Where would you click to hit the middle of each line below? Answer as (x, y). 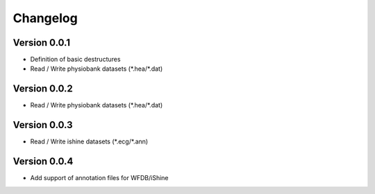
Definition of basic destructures (75, 60)
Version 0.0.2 (43, 89)
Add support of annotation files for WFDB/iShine (100, 178)
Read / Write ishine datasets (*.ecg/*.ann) (89, 141)
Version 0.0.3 (43, 125)
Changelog (45, 18)
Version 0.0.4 (43, 162)
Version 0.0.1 (42, 43)
